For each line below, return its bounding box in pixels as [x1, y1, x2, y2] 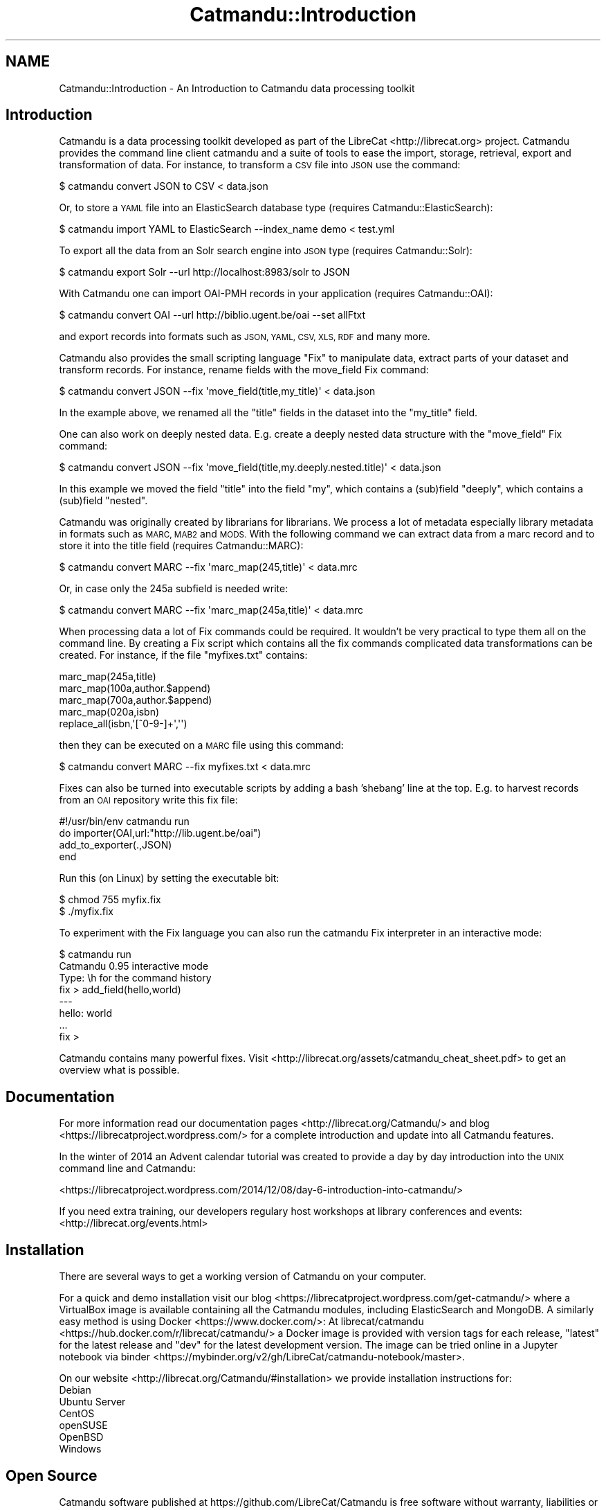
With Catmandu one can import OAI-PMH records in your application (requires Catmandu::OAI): [59, 287, 493, 300]
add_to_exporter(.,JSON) [59, 839, 172, 851]
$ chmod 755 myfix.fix [59, 894, 161, 906]
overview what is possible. [59, 1064, 180, 1076]
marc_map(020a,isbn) [59, 706, 160, 718]
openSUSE [59, 1419, 108, 1432]
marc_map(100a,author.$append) [59, 682, 211, 695]
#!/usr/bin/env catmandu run [59, 815, 190, 828]
